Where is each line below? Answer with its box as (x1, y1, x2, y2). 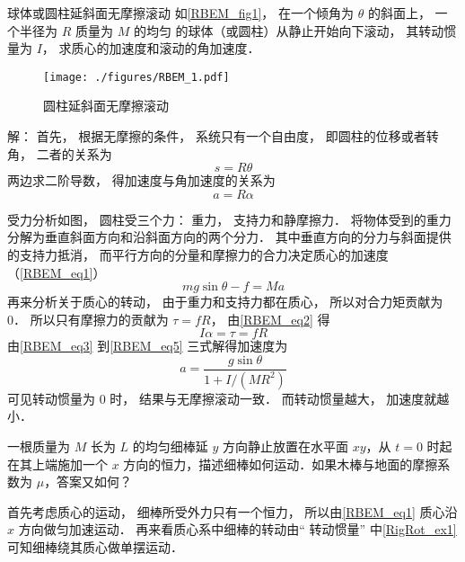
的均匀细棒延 (132, 437, 208, 456)
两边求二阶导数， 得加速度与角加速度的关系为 (7, 171, 276, 190)
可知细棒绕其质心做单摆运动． (7, 538, 183, 557)
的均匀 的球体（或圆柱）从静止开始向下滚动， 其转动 (133, 21, 444, 40)
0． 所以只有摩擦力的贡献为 (7, 309, 169, 328)
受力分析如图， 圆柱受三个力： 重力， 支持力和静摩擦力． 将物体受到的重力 (7, 210, 452, 228)
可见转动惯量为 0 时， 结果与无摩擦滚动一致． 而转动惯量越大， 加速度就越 (7, 388, 450, 407)
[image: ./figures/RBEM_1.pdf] (43, 70, 230, 84)
